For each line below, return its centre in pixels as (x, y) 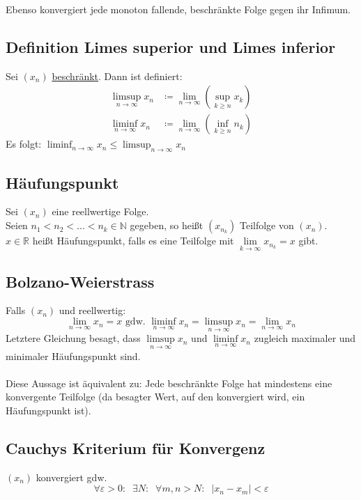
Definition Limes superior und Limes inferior (171, 46)
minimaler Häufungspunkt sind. (73, 356)
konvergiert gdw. (71, 477)
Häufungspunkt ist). (48, 410)
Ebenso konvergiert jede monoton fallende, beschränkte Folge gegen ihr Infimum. (178, 9)
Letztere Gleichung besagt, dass (73, 338)
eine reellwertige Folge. (100, 211)
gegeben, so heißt (167, 225)
